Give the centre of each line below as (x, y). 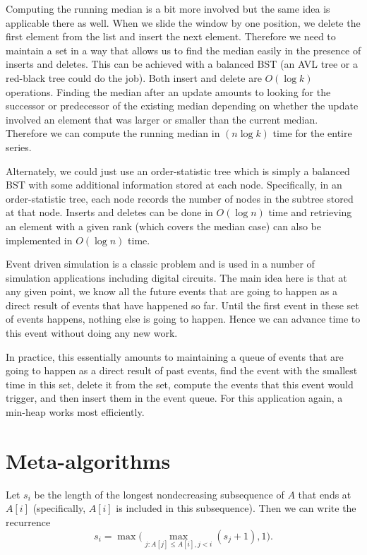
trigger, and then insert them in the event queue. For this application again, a (174, 398)
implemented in (39, 240)
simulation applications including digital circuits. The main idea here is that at (176, 277)
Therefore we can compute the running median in (113, 133)
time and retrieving (310, 212)
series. (19, 147)
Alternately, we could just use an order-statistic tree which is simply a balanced (178, 171)
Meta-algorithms (88, 460)
